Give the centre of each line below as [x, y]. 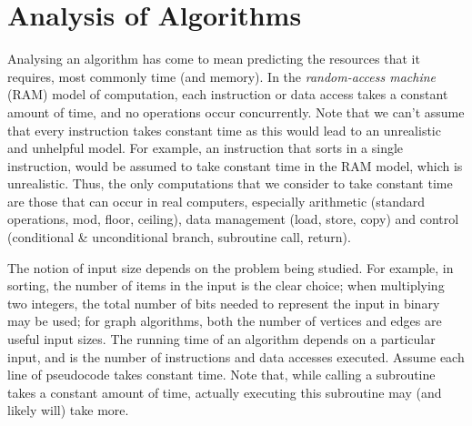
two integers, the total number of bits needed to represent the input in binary [224, 303]
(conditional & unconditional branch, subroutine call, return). [179, 237]
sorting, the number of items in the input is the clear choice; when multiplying [226, 285]
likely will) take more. [68, 410]
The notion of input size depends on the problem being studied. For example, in [231, 267]
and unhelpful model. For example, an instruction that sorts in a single [206, 148]
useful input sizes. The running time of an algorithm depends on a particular [221, 339]
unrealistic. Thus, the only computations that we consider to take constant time [230, 183]
